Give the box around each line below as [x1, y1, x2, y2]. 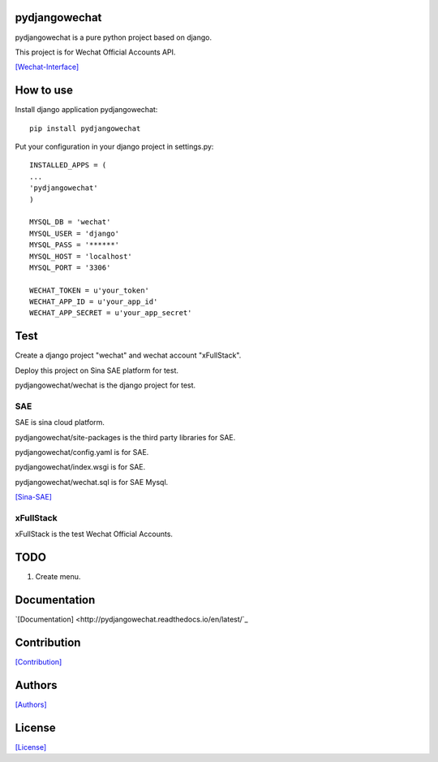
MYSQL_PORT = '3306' [29, 262, 111, 272]
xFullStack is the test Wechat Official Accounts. [15, 529, 174, 539]
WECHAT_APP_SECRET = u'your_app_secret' [29, 309, 192, 318]
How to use [15, 84, 73, 97]
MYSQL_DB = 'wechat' [29, 218, 111, 227]
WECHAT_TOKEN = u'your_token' [29, 285, 150, 295]
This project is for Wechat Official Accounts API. [15, 47, 176, 57]
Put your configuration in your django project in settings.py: [15, 141, 214, 151]
